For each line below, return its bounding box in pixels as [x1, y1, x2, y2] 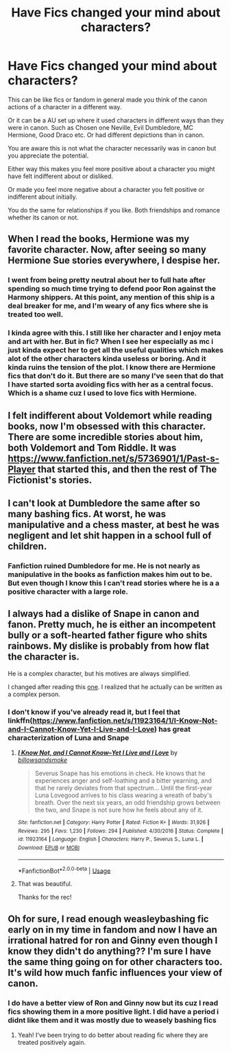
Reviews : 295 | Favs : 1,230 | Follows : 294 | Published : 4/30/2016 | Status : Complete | [17, 827, 223, 834]
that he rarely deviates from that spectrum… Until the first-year [34, 783, 212, 792]
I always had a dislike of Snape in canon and [8, 608, 199, 620]
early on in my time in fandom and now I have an [8, 924, 218, 935]
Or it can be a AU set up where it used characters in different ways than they [8, 116, 224, 124]
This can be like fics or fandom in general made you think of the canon [8, 95, 208, 104]
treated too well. [8, 310, 64, 319]
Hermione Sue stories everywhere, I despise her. [8, 254, 221, 266]
